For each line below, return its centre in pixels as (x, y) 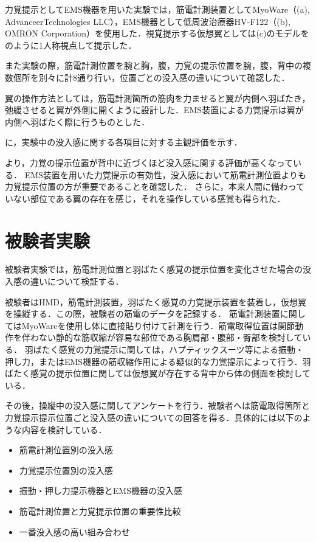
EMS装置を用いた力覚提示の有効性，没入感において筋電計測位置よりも (166, 174)
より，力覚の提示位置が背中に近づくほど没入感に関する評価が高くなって (149, 162)
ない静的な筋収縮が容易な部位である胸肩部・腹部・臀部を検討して (170, 337)
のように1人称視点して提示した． (71, 45)
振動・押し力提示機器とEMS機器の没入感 (101, 491)
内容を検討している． (64, 429)
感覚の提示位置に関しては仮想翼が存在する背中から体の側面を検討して (170, 373)
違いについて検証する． (77, 281)
